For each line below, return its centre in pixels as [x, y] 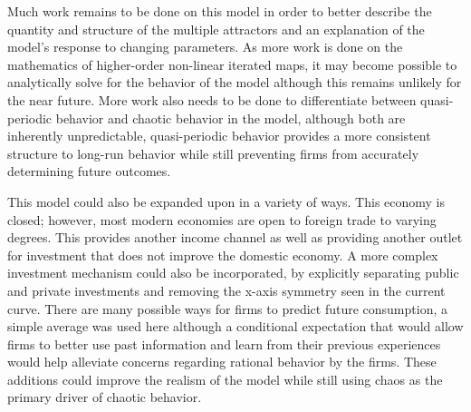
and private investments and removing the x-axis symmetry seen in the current [226, 290]
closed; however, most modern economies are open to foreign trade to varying [222, 219]
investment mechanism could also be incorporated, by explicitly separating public [233, 273]
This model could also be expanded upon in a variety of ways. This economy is [226, 201]
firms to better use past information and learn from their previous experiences [224, 343]
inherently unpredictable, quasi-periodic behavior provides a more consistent [219, 136]
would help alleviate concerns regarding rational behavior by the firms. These [222, 362]
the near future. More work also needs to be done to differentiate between [212, 99]
